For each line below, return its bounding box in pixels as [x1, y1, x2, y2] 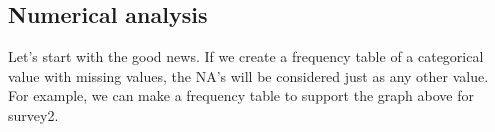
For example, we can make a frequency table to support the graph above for [8, 85, 474, 106]
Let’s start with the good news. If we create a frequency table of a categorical [8, 46, 484, 67]
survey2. [8, 104, 59, 125]
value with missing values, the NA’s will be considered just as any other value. [8, 65, 489, 86]
